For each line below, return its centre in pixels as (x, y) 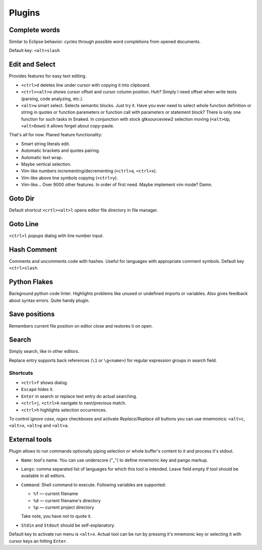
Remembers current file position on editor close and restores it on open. (81, 326)
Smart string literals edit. (46, 144)
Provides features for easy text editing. (48, 76)
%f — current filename (56, 494)
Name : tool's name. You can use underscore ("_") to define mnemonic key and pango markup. (115, 460)
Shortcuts (21, 373)
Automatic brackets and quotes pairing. (61, 150)
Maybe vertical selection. (46, 164)
